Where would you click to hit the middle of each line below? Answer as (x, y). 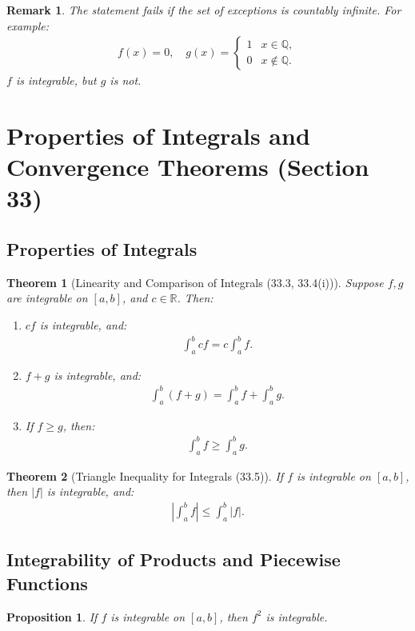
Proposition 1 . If (52, 616)
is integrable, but (56, 80)
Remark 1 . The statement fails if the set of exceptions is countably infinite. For (204, 10)
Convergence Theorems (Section (188, 167)
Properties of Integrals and (158, 135)
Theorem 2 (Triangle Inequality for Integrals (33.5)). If (145, 475)
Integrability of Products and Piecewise (174, 559)
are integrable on (47, 298)
